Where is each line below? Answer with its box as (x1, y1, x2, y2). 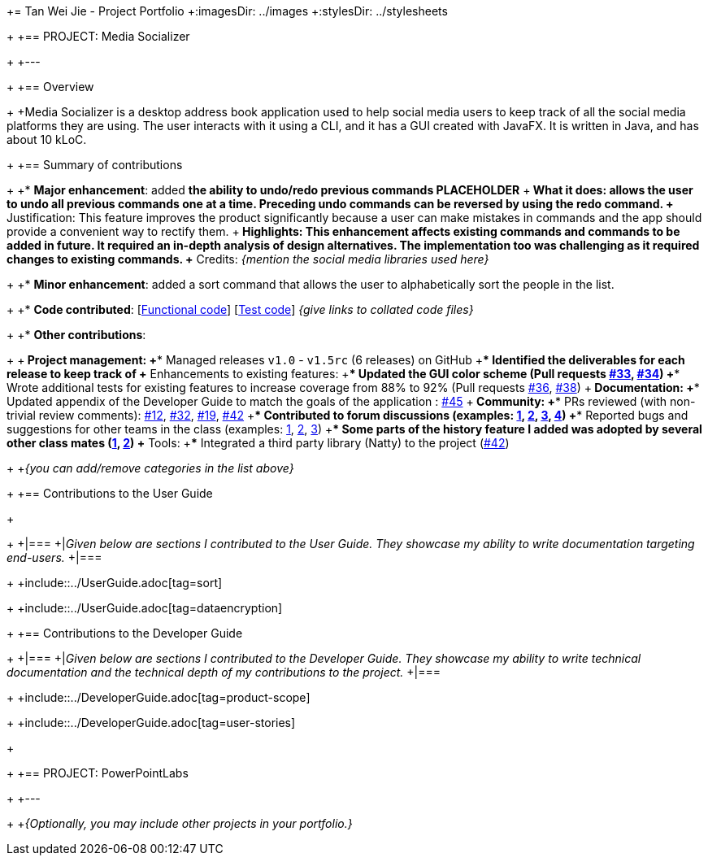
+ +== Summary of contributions (7, 158, 183, 172)
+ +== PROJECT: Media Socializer (7, 29, 190, 43)
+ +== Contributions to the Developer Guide (7, 626, 243, 640)
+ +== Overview (7, 80, 94, 94)
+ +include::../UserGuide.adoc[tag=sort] (7, 576, 223, 590)
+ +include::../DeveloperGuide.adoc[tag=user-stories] (7, 716, 296, 729)
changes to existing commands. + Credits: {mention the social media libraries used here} (7, 252, 489, 266)
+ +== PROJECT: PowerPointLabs (7, 766, 189, 780)
